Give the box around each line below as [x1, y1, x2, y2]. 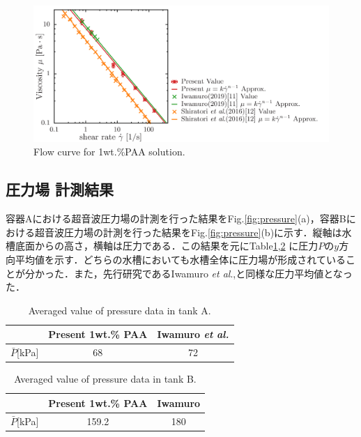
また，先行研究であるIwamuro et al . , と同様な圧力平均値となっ [73, 266, 353, 280]
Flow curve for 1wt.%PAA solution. [33, 144, 185, 159]
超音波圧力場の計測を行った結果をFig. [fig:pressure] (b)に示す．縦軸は [34, 224, 342, 239]
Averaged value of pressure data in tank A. [28, 302, 211, 317]
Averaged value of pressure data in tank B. [14, 371, 197, 386]
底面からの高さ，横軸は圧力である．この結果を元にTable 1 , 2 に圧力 [15, 238, 318, 253]
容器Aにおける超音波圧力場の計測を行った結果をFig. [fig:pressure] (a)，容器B [6, 211, 346, 226]
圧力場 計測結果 [6, 178, 114, 200]
